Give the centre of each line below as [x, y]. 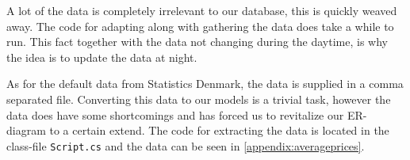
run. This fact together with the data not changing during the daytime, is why [197, 42]
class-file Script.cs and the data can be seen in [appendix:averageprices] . [186, 145]
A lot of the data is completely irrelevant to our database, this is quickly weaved [202, 10]
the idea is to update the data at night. [102, 57]
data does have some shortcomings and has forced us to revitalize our [175, 114]
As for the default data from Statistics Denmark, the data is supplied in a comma [205, 84]
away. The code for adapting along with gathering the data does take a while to [200, 26]
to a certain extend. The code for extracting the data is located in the [219, 130]
